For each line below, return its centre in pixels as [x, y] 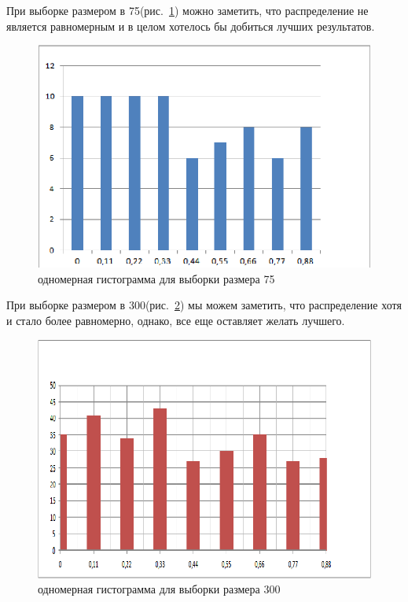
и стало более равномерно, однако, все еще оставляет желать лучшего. [176, 320]
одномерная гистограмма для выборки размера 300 [159, 589]
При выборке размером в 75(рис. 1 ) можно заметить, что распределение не [187, 10]
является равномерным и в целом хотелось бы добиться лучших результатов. [191, 26]
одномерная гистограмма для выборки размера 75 [156, 278]
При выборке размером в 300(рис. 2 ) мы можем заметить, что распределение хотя [204, 305]
